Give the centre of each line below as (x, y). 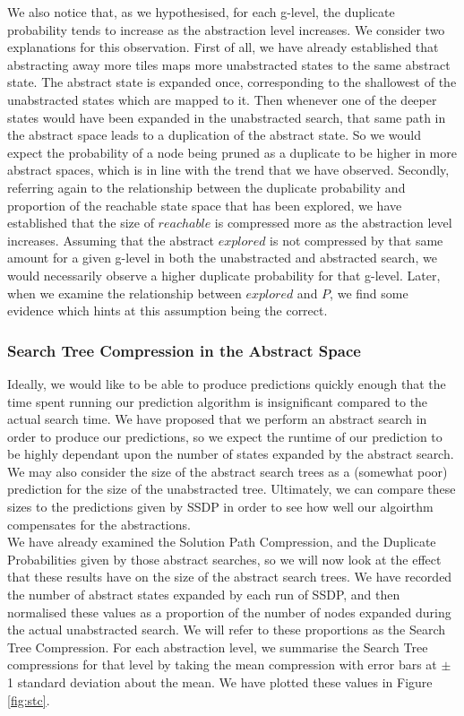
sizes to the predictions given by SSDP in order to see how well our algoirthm (220, 507)
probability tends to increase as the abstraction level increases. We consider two (226, 29)
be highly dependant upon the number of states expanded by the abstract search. (231, 454)
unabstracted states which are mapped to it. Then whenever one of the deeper (222, 99)
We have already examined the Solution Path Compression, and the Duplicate (222, 542)
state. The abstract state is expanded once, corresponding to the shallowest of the (232, 82)
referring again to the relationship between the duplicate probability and (206, 187)
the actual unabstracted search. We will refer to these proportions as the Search (227, 630)
